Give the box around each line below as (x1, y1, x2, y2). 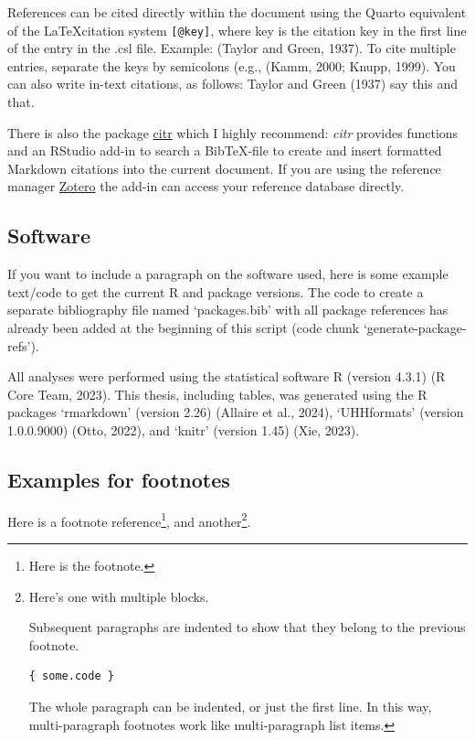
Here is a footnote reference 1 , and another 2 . (7, 509, 251, 531)
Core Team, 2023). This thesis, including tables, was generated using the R (7, 384, 427, 403)
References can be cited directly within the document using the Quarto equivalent (7, 3, 467, 21)
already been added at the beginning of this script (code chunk (7, 317, 360, 337)
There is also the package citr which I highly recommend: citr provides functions (7, 123, 459, 142)
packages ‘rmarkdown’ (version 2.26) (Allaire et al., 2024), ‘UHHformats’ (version (7, 402, 464, 422)
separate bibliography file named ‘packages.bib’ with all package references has (7, 300, 449, 319)
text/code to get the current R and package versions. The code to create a (7, 282, 424, 301)
